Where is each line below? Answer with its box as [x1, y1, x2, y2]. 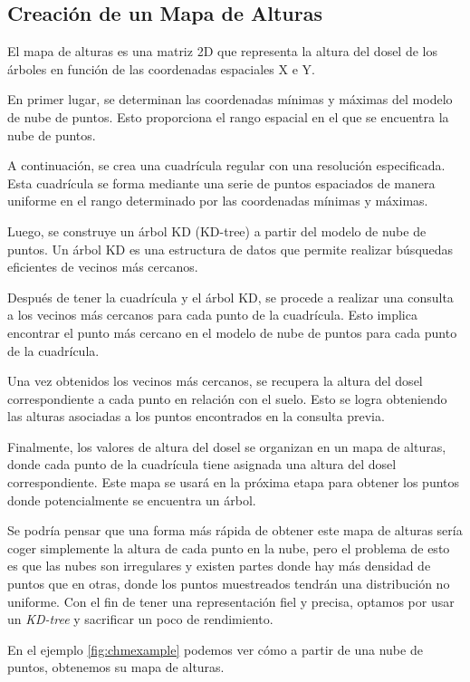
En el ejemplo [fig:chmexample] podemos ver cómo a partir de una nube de [7, 639, 423, 658]
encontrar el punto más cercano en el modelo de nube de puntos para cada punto [7, 322, 457, 341]
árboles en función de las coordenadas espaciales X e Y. [7, 59, 315, 78]
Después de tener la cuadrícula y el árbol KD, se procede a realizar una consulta [7, 287, 454, 306]
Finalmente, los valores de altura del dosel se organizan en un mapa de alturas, [7, 437, 446, 456]
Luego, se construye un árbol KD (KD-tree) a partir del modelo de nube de [7, 221, 427, 240]
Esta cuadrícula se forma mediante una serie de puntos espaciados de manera [7, 173, 436, 192]
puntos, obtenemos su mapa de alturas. [7, 658, 225, 677]
